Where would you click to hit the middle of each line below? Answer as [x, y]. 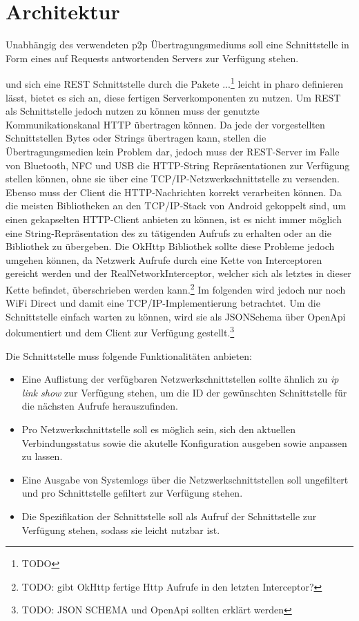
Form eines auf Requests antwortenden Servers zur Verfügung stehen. [152, 58]
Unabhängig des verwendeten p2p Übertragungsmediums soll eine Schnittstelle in [177, 45]
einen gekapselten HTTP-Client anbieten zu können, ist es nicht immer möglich [174, 219]
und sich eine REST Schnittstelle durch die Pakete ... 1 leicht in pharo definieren [174, 83]
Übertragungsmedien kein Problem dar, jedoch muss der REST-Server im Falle [173, 151]
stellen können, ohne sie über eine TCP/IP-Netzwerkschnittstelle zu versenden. [173, 179]
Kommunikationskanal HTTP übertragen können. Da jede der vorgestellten [165, 124]
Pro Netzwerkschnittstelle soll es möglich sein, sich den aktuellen [158, 429]
